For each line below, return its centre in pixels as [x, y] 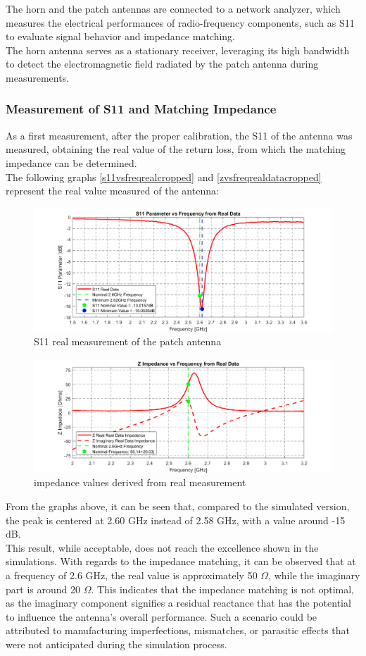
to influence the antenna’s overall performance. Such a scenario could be [162, 616]
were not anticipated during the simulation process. [116, 644]
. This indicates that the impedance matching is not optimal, [222, 589]
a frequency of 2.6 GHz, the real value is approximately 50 [132, 575]
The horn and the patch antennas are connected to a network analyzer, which [173, 8]
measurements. [38, 77]
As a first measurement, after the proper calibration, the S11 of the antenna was [179, 135]
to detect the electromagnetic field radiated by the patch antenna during [162, 64]
